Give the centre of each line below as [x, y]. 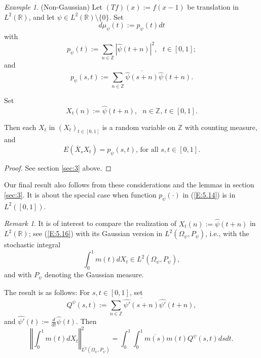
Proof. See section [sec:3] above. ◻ [58, 167]
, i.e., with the [227, 233]
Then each [20, 127]
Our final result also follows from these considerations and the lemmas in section [129, 185]
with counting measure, [221, 127]
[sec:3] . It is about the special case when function [80, 195]
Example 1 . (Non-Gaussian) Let [53, 7]
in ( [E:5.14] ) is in [209, 195]
